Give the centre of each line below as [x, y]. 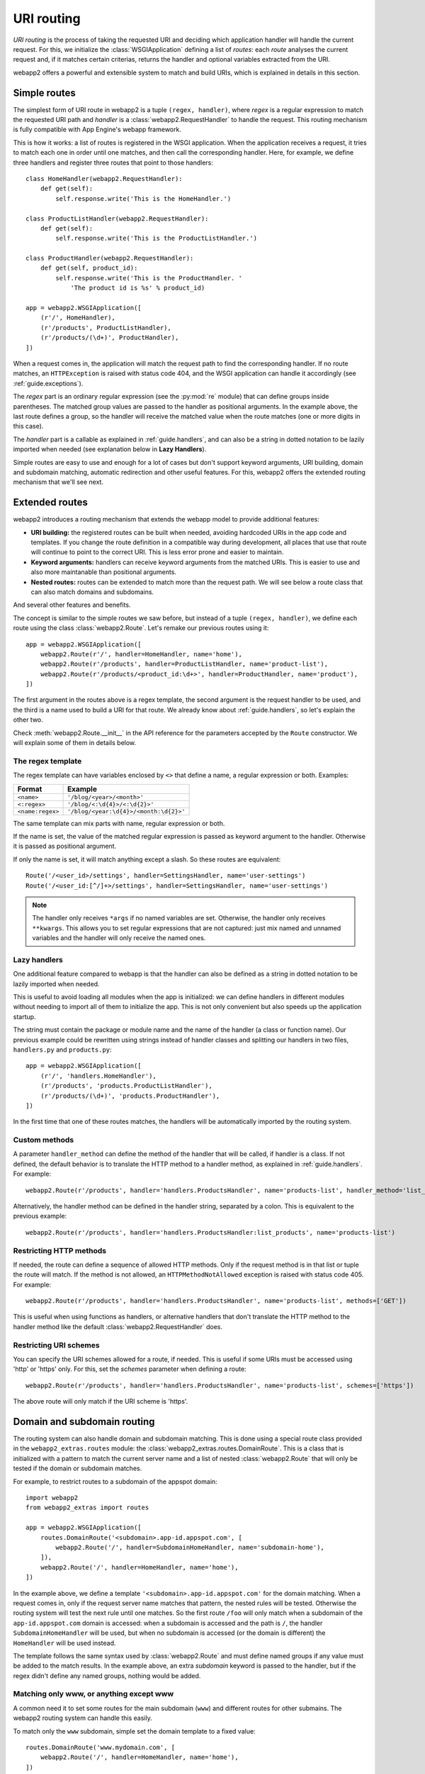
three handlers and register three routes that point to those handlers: [113, 162]
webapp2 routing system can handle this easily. [83, 1718]
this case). [28, 426]
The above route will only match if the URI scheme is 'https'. [101, 1401]
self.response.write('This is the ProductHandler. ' [149, 278]
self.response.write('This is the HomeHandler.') [143, 198]
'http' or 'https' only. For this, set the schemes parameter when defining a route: [130, 1369]
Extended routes [51, 503]
